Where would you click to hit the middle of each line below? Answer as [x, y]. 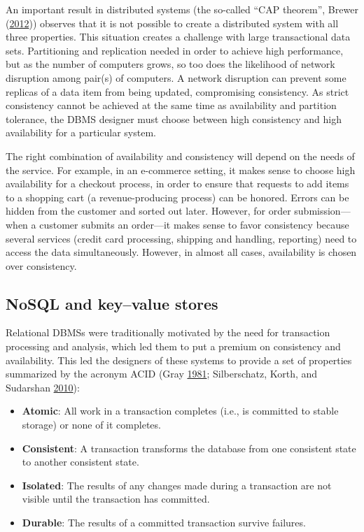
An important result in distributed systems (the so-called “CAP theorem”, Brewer [182, 9]
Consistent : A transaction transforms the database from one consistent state [189, 448]
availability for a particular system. [81, 132]
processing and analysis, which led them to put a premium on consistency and [173, 346]
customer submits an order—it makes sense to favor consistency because [194, 224]
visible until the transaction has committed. [116, 499]
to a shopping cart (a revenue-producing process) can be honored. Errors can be [177, 197]
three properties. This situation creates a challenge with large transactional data [178, 37]
